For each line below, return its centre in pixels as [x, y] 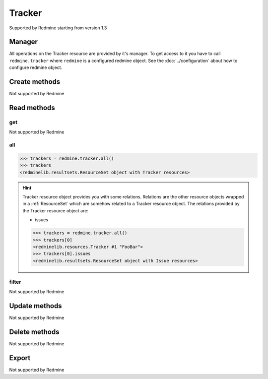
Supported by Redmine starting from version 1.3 [58, 28]
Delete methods [34, 332]
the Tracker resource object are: [56, 210]
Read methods [32, 107]
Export [20, 358]
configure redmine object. [36, 67]
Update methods [35, 306]
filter [15, 282]
